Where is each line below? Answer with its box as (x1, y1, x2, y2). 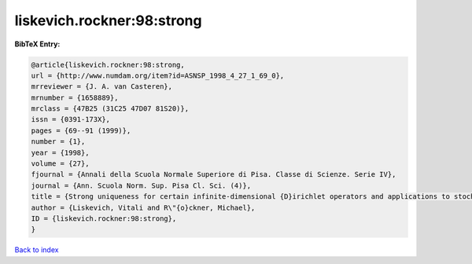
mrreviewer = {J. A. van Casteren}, (31, 82, 173, 91)
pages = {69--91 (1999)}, (31, 126, 131, 135)
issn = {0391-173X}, (31, 115, 110, 124)
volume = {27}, (31, 159, 90, 168)
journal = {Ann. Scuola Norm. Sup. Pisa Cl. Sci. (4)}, (31, 181, 252, 190)
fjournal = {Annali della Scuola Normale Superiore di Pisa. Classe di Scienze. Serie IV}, (31, 170, 396, 179)
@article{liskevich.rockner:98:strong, (31, 60, 185, 69)
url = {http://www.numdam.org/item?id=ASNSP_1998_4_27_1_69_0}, (31, 71, 285, 80)
